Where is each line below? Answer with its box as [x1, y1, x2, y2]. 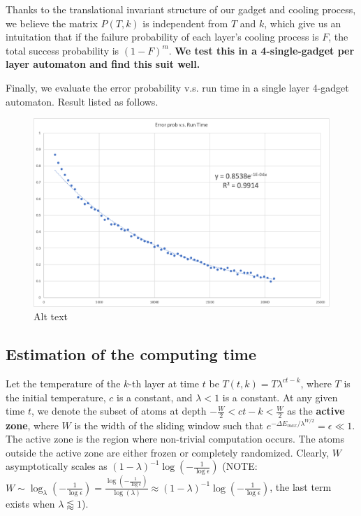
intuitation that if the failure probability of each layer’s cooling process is [6, 29, 319, 44]
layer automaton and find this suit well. [6, 57, 200, 71]
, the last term [270, 480, 332, 494]
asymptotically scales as [6, 459, 108, 473]
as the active [287, 403, 345, 418]
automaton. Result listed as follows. [6, 94, 159, 108]
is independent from [142, 15, 228, 30]
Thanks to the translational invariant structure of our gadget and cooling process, [6, 2, 356, 16]
